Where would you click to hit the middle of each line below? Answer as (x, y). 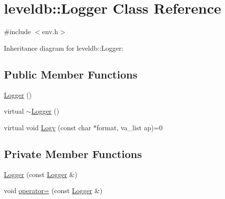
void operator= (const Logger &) (53, 190)
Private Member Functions (73, 153)
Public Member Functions (71, 74)
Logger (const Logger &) (41, 174)
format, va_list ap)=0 (130, 127)
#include (18, 31)
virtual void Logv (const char (47, 127)
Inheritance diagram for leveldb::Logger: (64, 48)
